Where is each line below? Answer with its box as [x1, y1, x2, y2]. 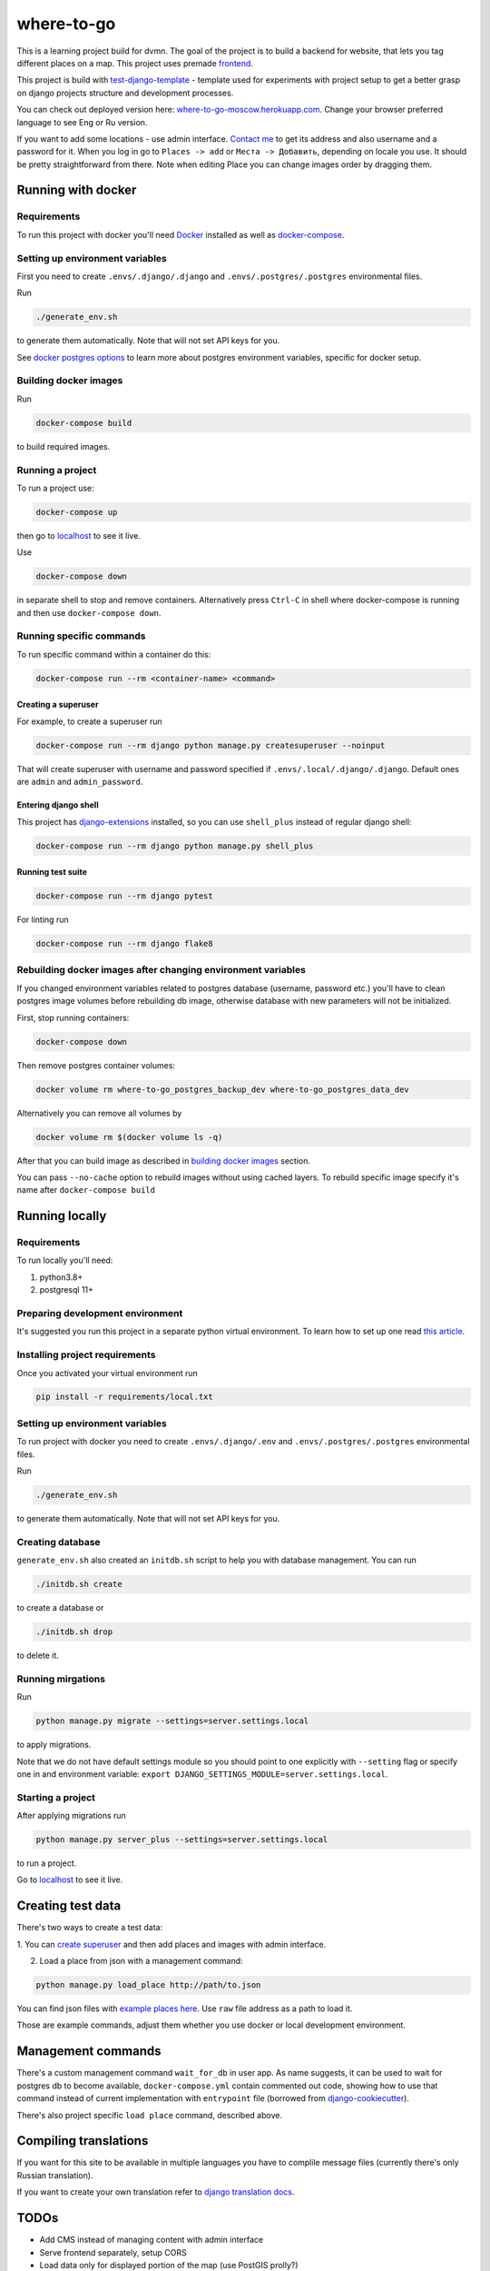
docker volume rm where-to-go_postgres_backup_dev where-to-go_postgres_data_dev [35, 1084, 410, 1095]
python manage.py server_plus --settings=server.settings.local [35, 1835, 328, 1845]
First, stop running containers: [16, 1012, 130, 1023]
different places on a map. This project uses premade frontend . [16, 57, 254, 68]
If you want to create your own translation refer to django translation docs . [16, 2187, 295, 2197]
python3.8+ [39, 1272, 83, 1283]
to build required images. [16, 441, 111, 451]
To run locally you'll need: [16, 1255, 113, 1266]
